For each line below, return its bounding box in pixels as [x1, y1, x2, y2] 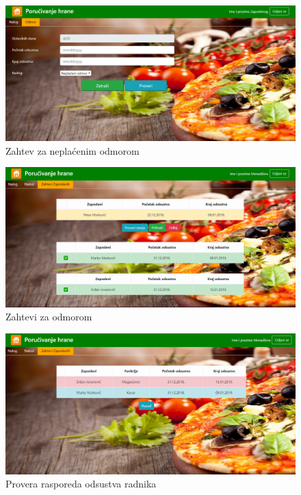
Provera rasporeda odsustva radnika [5, 477, 157, 491]
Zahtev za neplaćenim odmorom [5, 143, 140, 157]
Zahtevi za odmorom [5, 309, 92, 324]
